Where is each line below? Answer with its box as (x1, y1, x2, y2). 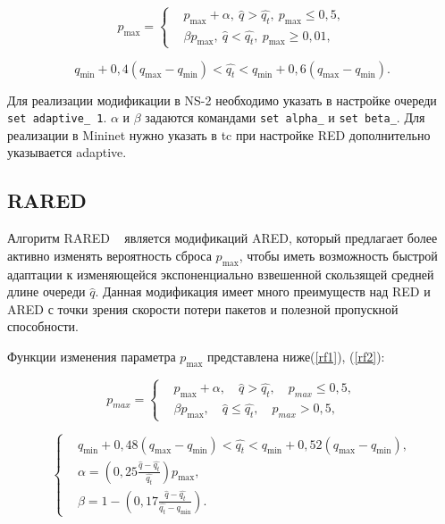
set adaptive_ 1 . (7, 108, 107, 127)
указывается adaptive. (7, 143, 127, 162)
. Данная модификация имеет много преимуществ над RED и (95, 282, 431, 301)
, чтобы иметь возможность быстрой (239, 245, 438, 264)
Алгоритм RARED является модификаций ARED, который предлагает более (7, 229, 438, 247)
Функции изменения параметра (7, 347, 176, 365)
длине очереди (7, 282, 86, 301)
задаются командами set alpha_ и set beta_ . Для (145, 108, 425, 127)
